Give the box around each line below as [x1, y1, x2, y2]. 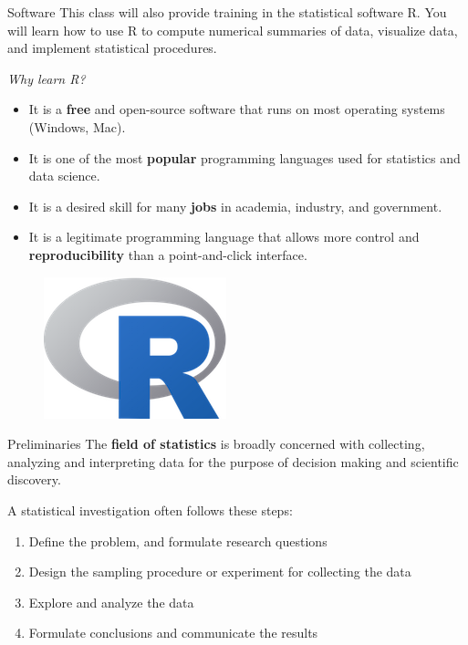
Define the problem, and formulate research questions [28, 531, 328, 550]
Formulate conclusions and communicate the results [28, 623, 318, 642]
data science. [28, 166, 100, 185]
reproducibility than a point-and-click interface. [28, 244, 307, 264]
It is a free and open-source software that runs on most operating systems [28, 99, 445, 119]
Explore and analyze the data [28, 592, 194, 611]
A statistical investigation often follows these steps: [7, 500, 293, 519]
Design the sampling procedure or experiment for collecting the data [28, 562, 411, 581]
